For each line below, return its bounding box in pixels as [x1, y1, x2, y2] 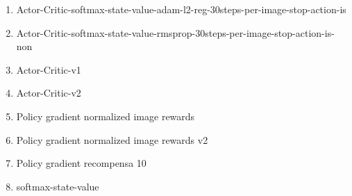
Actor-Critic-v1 [16, 62, 81, 76]
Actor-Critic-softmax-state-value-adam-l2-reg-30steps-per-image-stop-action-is [16, 2, 346, 16]
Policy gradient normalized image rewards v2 [16, 132, 208, 147]
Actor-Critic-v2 [16, 85, 81, 100]
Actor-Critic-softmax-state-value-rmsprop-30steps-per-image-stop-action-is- [16, 25, 335, 40]
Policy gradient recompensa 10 [16, 156, 146, 170]
